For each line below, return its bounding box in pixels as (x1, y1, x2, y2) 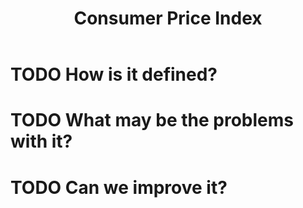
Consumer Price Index (73, 7, 263, 30)
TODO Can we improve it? (10, 176, 228, 199)
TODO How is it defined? (10, 63, 218, 86)
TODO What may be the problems (10, 109, 294, 132)
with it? (10, 130, 73, 153)
